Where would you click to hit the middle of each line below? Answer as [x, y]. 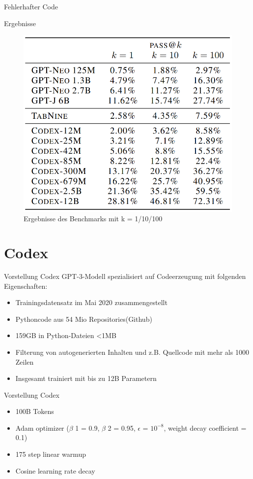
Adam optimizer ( [42, 428]
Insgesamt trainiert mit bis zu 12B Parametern [86, 378]
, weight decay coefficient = [205, 428]
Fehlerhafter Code [31, 6]
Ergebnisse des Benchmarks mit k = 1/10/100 [93, 219]
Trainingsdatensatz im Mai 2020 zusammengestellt [91, 302]
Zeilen [25, 361]
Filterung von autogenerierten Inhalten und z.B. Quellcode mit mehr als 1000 [132, 352]
